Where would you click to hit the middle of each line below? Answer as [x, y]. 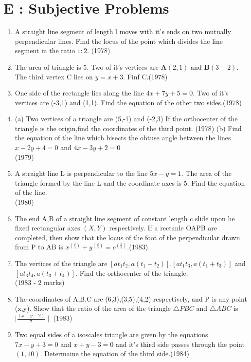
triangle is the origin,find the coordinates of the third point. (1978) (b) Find [128, 128]
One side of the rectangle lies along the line [79, 93]
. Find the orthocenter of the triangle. [132, 273]
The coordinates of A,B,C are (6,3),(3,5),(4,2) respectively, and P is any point [131, 298]
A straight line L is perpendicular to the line [81, 173]
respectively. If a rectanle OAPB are [163, 228]
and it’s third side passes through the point [180, 344]
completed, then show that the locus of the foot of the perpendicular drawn [127, 237]
